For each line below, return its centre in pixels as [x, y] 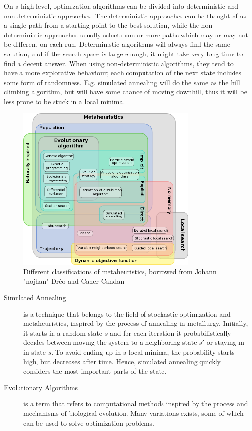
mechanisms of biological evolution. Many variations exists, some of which [134, 413]
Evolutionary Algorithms [41, 387]
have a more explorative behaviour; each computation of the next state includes [123, 73]
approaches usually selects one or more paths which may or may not [146, 34]
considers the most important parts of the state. [95, 371]
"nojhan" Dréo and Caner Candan [74, 281]
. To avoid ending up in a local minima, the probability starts [143, 352]
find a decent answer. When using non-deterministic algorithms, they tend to [119, 63]
